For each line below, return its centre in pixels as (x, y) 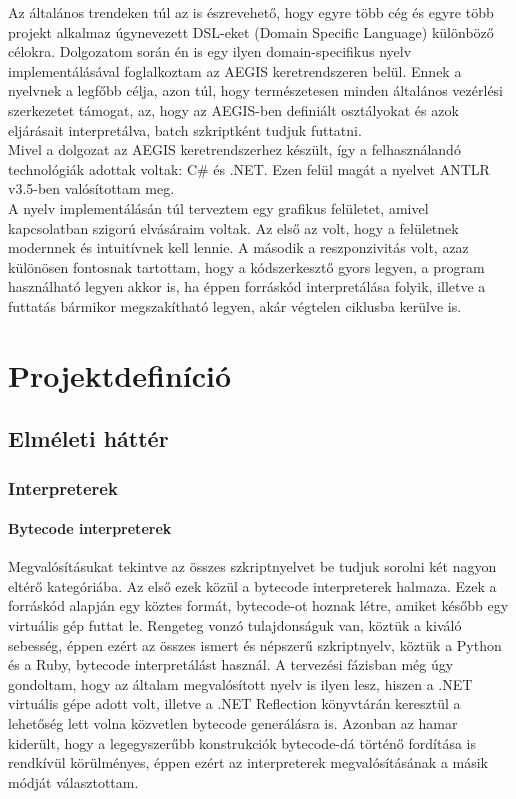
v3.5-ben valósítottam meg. (91, 188)
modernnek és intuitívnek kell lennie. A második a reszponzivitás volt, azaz (238, 247)
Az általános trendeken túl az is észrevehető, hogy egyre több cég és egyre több (251, 12)
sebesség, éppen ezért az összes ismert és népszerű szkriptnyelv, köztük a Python (255, 644)
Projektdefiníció (120, 374)
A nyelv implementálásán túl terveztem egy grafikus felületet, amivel (218, 207)
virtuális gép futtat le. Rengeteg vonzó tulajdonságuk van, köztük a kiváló (235, 625)
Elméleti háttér (88, 438)
